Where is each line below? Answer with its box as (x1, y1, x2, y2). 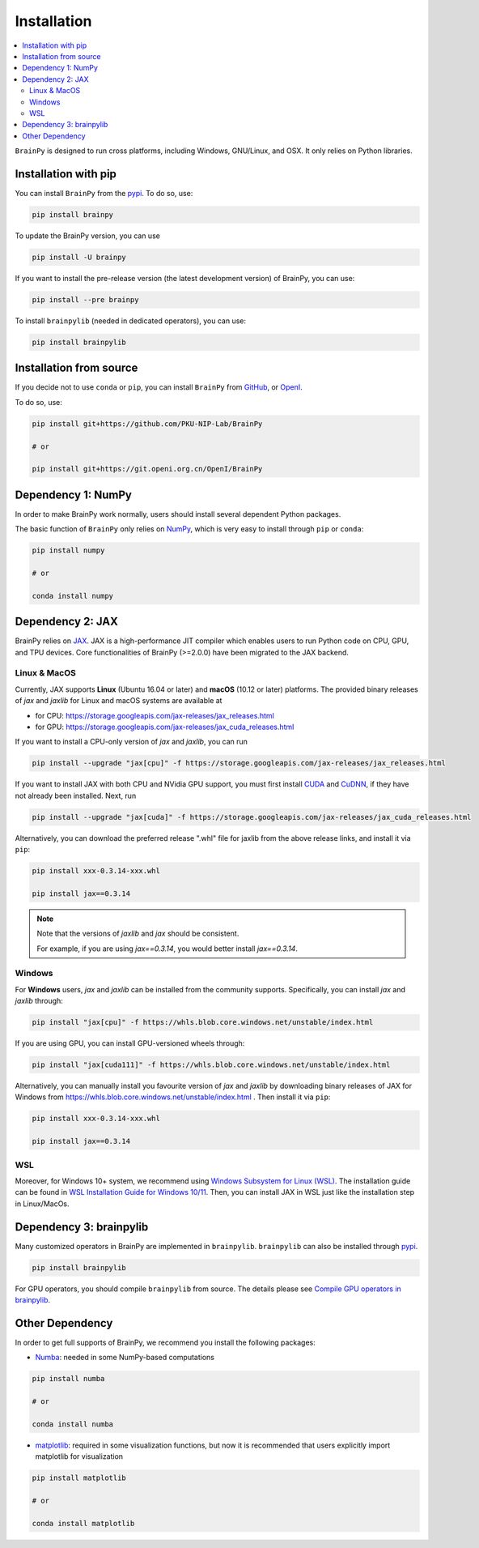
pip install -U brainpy (32, 252, 127, 262)
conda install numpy (32, 591, 113, 600)
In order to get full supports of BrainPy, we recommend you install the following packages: (15, 1337, 316, 1347)
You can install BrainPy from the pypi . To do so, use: (15, 188, 193, 198)
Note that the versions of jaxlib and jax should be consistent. (36, 928, 239, 939)
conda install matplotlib (32, 1519, 135, 1528)
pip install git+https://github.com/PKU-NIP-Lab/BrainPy (32, 419, 263, 429)
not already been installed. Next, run (15, 791, 137, 800)
